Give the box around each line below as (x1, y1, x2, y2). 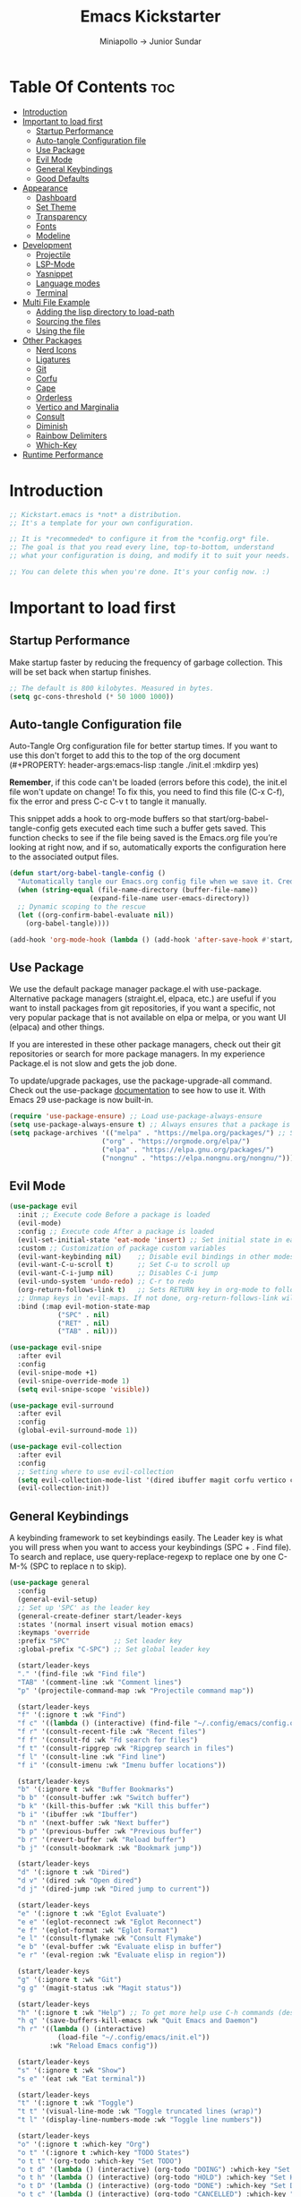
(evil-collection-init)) (17, 1484, 110, 1493)
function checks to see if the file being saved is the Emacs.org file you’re (9, 832, 278, 843)
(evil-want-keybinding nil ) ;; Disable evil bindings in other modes (17, 1252, 295, 1261)
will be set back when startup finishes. (9, 666, 151, 677)
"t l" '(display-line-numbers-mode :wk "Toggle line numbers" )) (17, 2115, 262, 2124)
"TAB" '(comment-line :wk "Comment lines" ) (17, 1677, 182, 1686)
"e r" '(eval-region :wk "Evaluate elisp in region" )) (17, 1951, 227, 1960)
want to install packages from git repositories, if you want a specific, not (9, 1003, 276, 1013)
